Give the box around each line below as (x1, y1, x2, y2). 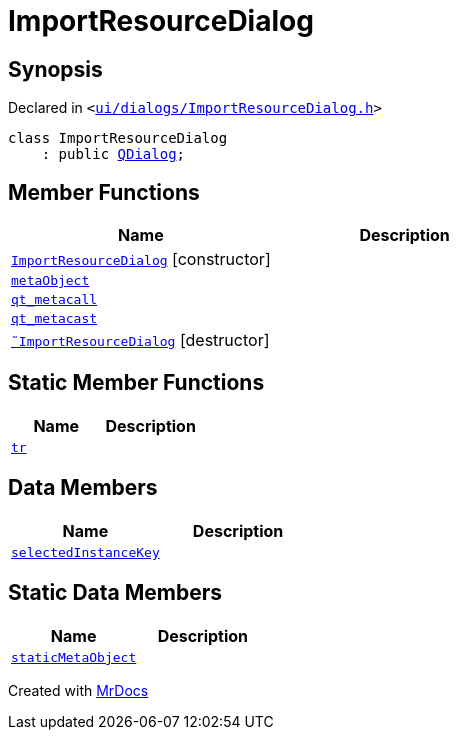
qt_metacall (11, 292, 98, 308)
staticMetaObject (11, 649, 137, 665)
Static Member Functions (8, 370, 265, 396)
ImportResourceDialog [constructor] (11, 249, 271, 270)
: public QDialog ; (41, 146, 186, 163)
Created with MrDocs (8, 681, 149, 699)
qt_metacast (11, 311, 98, 327)
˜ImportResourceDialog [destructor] (11, 330, 270, 351)
